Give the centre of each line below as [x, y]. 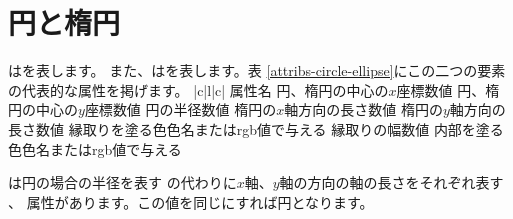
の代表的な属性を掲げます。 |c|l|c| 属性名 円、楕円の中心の [198, 89]
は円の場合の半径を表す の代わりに [122, 182]
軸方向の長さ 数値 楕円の [363, 109]
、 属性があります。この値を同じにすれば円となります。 [191, 201]
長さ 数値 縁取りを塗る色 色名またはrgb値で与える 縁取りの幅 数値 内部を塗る [256, 128]
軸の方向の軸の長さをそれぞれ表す [391, 182]
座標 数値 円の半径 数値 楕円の [180, 109]
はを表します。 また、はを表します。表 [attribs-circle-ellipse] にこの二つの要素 [257, 70]
